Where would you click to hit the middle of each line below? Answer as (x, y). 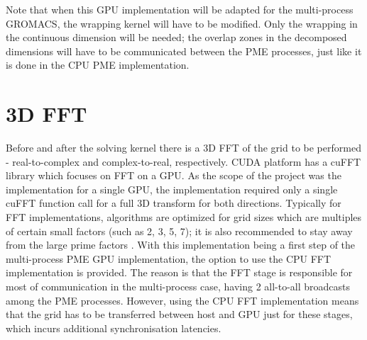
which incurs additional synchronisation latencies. (114, 328)
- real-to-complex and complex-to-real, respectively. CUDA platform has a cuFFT (183, 161)
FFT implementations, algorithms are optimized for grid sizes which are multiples (184, 217)
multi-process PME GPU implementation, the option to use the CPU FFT (169, 258)
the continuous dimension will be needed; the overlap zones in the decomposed (176, 37)
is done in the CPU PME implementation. (98, 65)
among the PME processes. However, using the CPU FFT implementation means (182, 300)
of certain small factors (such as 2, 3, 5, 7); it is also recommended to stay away (179, 231)
